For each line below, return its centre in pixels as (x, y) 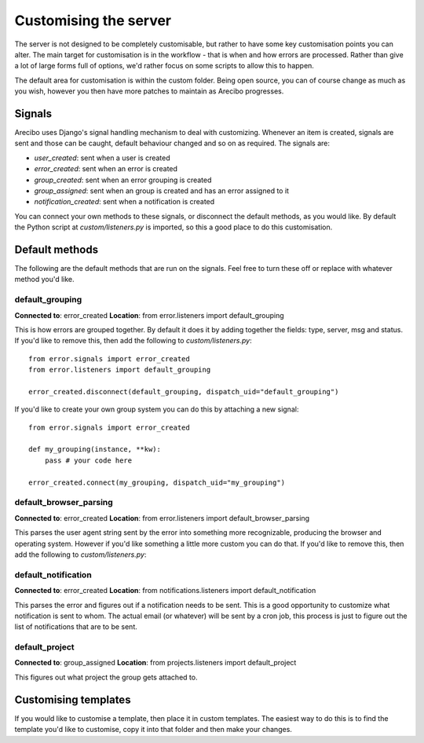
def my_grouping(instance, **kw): (95, 449)
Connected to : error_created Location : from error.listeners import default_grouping (149, 315)
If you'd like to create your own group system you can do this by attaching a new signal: (157, 409)
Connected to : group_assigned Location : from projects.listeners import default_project (155, 663)
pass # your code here (88, 460)
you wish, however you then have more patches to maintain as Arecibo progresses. (149, 91)
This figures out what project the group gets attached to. (106, 677)
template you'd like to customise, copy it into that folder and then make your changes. (153, 730)
